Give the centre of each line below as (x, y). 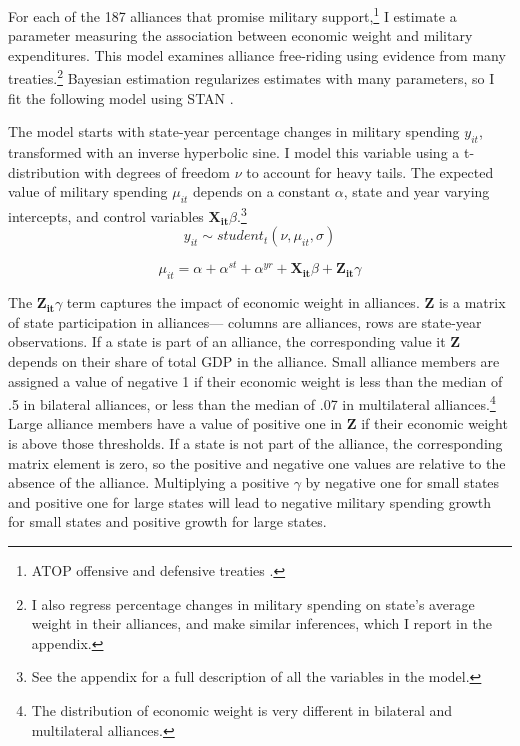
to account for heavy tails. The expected (370, 171)
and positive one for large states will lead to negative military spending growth (250, 501)
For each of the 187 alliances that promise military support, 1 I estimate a (232, 14)
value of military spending (88, 191)
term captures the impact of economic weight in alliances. (243, 302)
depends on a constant (262, 191)
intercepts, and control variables (106, 215)
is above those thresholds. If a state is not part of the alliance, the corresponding (255, 443)
